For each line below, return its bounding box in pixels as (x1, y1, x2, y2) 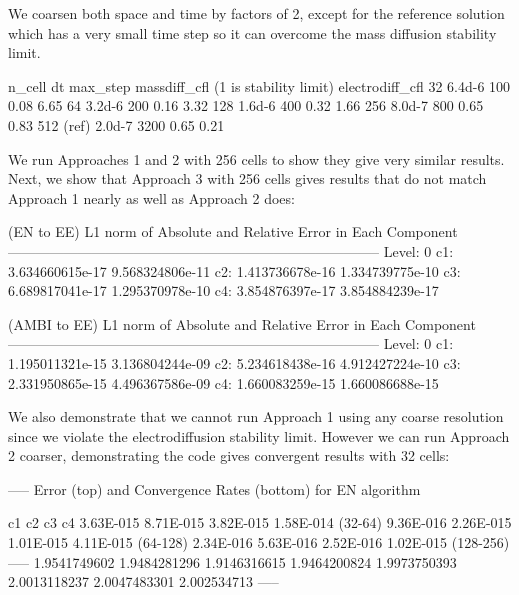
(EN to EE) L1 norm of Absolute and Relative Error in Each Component (8, 221, 458, 242)
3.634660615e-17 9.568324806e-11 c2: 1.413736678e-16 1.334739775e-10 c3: (8, 260, 461, 281)
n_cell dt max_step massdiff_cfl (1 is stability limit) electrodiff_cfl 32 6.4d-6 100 (8, 75, 511, 96)
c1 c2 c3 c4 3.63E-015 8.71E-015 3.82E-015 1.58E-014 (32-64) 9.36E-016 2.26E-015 (8, 512, 512, 533)
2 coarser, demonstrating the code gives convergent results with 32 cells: (8, 445, 450, 466)
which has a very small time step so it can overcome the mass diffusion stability (8, 22, 497, 43)
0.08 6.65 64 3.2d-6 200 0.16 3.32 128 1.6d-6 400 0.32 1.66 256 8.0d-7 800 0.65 (8, 95, 484, 116)
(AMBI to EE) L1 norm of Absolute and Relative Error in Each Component (8, 313, 476, 334)
